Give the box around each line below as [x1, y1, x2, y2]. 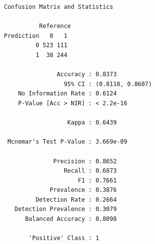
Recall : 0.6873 [63, 167, 117, 175]
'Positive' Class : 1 [29, 235, 99, 242]
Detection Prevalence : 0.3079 [14, 206, 117, 213]
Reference [39, 23, 71, 30]
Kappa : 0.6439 [67, 119, 117, 126]
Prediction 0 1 [4, 32, 67, 39]
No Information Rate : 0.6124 [18, 90, 117, 97]
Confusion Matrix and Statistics [4, 3, 113, 10]
